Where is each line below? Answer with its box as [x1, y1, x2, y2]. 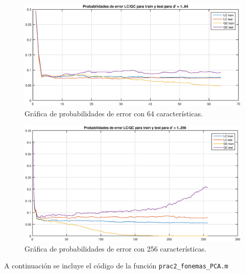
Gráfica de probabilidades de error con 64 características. [24, 108, 203, 118]
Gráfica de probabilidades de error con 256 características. [24, 243, 207, 254]
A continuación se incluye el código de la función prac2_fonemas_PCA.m [4, 260, 229, 271]
